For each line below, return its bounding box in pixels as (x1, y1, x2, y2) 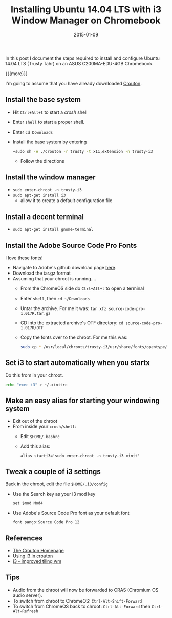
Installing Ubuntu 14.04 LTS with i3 (10, 4, 162, 15)
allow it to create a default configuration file (20, 197, 113, 204)
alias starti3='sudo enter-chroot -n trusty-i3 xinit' (20, 453, 140, 459)
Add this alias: (20, 443, 50, 449)
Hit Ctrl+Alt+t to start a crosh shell (12, 109, 88, 115)
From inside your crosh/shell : (12, 423, 76, 430)
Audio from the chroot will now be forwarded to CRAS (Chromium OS (12, 587, 159, 593)
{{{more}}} (5, 70, 28, 77)
